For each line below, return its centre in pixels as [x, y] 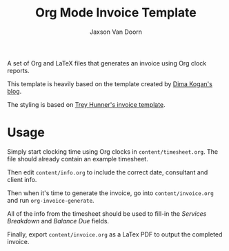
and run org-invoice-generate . [51, 200]
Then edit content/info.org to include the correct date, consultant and [108, 172]
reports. [18, 70]
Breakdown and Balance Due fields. [58, 221]
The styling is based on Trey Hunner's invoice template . [86, 104]
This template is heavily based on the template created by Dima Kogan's [110, 83]
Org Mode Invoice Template [116, 13]
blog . [14, 91]
